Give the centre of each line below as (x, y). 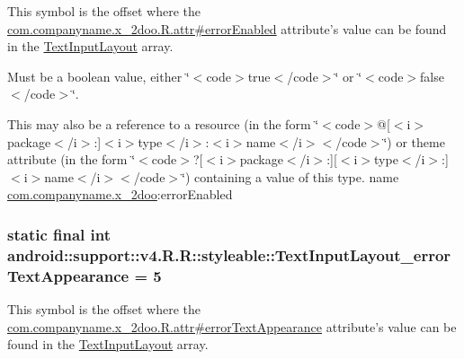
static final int (59, 234)
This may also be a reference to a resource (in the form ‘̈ (163, 123)
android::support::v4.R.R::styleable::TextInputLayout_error (229, 254)
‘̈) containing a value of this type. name (290, 176)
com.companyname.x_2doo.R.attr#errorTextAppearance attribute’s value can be (232, 326)
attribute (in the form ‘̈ (71, 159)
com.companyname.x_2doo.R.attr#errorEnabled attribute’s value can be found (227, 28)
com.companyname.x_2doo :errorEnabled (120, 194)
